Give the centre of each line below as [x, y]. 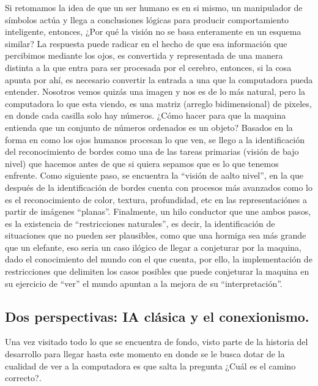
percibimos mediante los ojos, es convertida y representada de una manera [144, 55]
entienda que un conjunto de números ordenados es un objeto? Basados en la [149, 127]
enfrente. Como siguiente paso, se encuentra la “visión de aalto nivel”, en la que [154, 175]
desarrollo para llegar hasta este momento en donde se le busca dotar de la [145, 354]
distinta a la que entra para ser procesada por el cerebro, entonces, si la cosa [148, 67]
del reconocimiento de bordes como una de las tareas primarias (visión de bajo [152, 151]
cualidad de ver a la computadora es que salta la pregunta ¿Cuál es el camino [150, 366]
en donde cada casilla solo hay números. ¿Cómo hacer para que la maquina [146, 115]
